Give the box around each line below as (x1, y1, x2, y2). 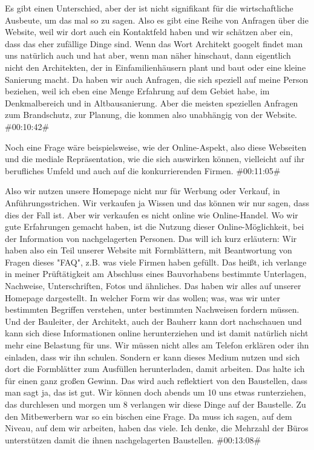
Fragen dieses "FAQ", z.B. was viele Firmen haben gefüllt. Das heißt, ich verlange (5, 255, 307, 268)
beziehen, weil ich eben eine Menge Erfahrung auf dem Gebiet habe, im (5, 85, 270, 97)
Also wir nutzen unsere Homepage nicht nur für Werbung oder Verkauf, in (5, 184, 280, 197)
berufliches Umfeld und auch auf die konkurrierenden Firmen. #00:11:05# (5, 164, 281, 177)
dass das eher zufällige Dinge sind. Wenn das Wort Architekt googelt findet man (5, 37, 303, 50)
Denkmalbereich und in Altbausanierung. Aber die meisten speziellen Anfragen (5, 96, 298, 109)
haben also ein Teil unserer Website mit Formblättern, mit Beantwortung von (5, 244, 292, 256)
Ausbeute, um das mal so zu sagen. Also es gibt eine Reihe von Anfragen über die (5, 13, 309, 26)
